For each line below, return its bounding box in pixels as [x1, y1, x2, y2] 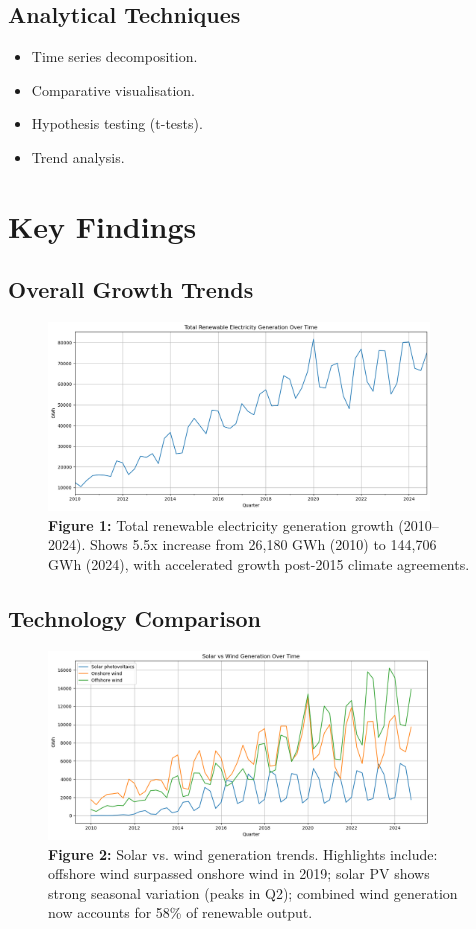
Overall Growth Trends [8, 274, 254, 305]
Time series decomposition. [31, 46, 198, 67]
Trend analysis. [31, 146, 125, 167]
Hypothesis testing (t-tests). [31, 113, 203, 134]
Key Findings [8, 205, 197, 246]
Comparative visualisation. [31, 79, 195, 100]
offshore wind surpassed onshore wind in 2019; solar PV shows [48, 863, 430, 884]
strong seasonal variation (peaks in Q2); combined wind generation [48, 882, 458, 903]
